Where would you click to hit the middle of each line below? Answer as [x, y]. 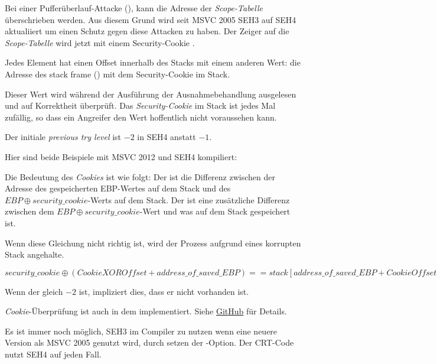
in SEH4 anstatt [167, 137]
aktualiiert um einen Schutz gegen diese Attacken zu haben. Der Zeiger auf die [147, 31]
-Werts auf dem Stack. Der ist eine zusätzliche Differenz [189, 199]
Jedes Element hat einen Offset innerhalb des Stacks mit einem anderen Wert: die [153, 62]
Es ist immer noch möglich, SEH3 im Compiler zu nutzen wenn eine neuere [141, 331]
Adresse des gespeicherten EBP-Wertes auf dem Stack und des [118, 188]
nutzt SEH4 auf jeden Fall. [53, 354]
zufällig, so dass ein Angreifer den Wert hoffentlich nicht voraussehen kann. [141, 117]
